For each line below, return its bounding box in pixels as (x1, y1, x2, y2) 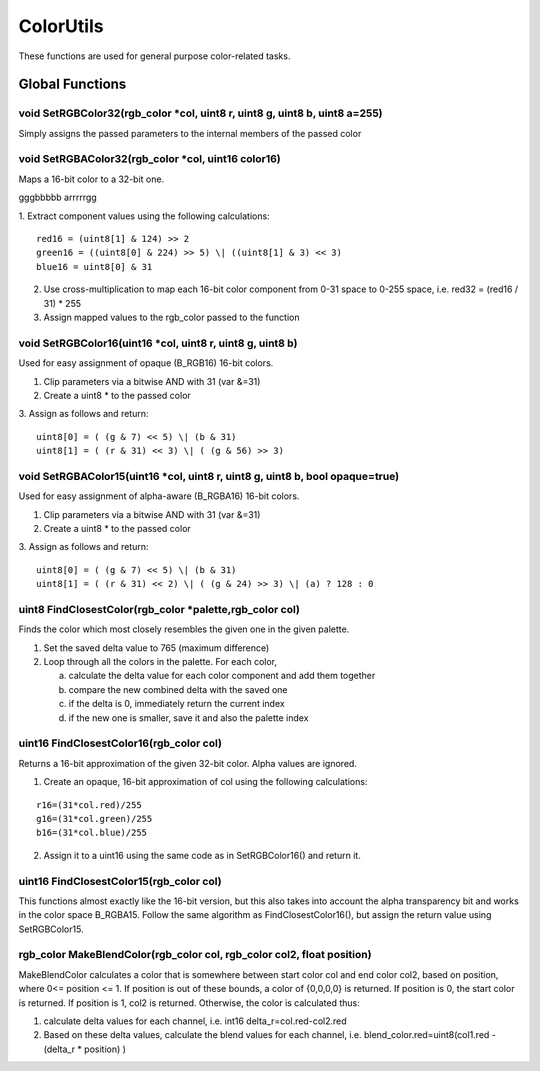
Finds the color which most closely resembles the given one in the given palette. (18, 623, 350, 635)
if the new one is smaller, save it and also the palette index (68, 711, 309, 724)
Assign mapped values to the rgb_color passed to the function (43, 311, 300, 323)
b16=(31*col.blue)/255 (36, 827, 148, 839)
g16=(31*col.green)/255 (36, 813, 153, 824)
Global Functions (18, 76, 127, 93)
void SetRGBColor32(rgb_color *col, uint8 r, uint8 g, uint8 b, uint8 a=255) (18, 106, 384, 120)
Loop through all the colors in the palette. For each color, (43, 656, 278, 668)
